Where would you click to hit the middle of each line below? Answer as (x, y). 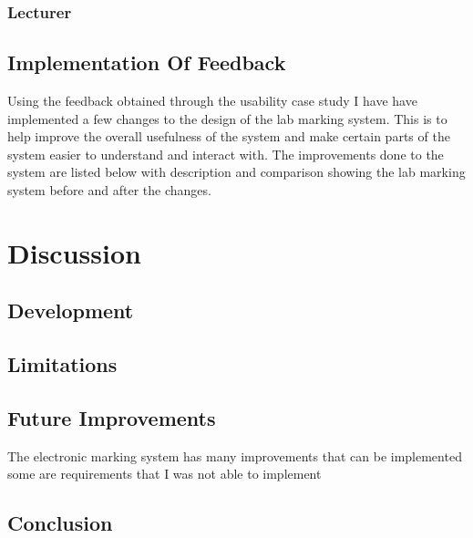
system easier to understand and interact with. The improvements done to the (226, 154)
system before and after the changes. (109, 190)
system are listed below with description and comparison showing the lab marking (236, 172)
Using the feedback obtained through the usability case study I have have (212, 101)
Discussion (74, 252)
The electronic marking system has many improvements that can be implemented (235, 455)
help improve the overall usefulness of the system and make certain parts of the (229, 136)
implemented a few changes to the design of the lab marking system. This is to (227, 118)
